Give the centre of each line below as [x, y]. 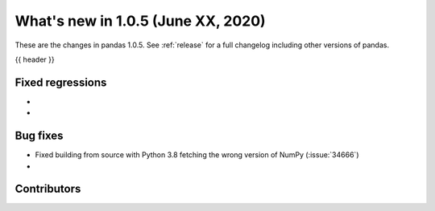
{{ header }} [35, 59]
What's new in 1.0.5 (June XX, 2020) [140, 21]
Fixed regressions [61, 82]
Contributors [48, 189]
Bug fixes [39, 136]
